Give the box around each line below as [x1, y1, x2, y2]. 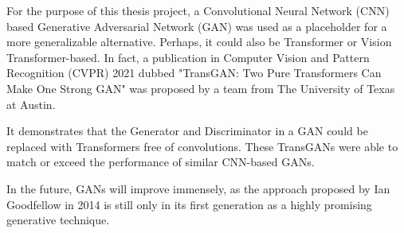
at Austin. [6, 95, 56, 112]
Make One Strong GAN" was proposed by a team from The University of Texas [6, 80, 395, 96]
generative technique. [6, 212, 110, 228]
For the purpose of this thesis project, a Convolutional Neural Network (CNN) [6, 2, 390, 18]
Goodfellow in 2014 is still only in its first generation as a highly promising [6, 196, 372, 212]
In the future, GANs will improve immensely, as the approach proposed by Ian [6, 180, 390, 196]
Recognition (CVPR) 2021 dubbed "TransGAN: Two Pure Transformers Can [6, 64, 382, 81]
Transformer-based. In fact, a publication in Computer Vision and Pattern [6, 49, 370, 65]
